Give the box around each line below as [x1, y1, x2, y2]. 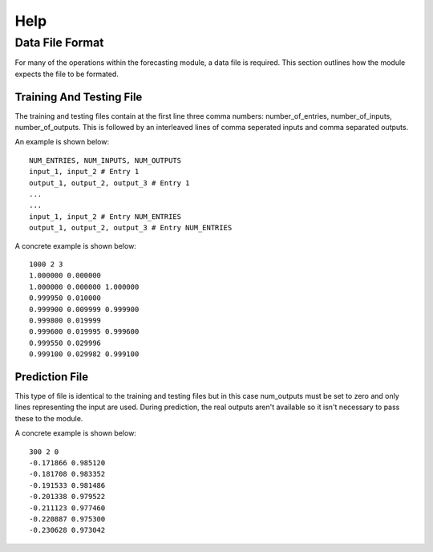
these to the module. [14, 413, 83, 423]
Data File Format [14, 35, 104, 50]
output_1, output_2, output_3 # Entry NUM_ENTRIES [29, 223, 233, 233]
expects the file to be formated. [14, 69, 119, 79]
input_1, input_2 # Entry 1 [29, 167, 140, 177]
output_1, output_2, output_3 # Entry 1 [29, 178, 190, 188]
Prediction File [14, 370, 88, 384]
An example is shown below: [14, 137, 110, 147]
